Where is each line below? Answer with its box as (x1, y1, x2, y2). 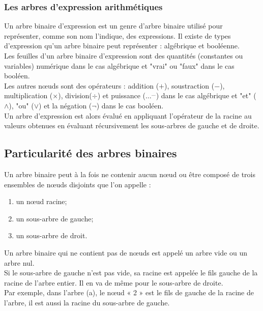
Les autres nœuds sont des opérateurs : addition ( (4, 80, 159, 91)
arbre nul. (4, 257, 35, 268)
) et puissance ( (97, 90, 145, 101)
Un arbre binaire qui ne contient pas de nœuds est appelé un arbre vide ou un (4, 247, 248, 258)
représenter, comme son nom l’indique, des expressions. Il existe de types (4, 30, 231, 41)
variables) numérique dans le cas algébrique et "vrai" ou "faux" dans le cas (4, 60, 235, 71)
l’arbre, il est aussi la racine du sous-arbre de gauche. (4, 297, 170, 307)
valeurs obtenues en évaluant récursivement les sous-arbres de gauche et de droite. (4, 120, 259, 131)
